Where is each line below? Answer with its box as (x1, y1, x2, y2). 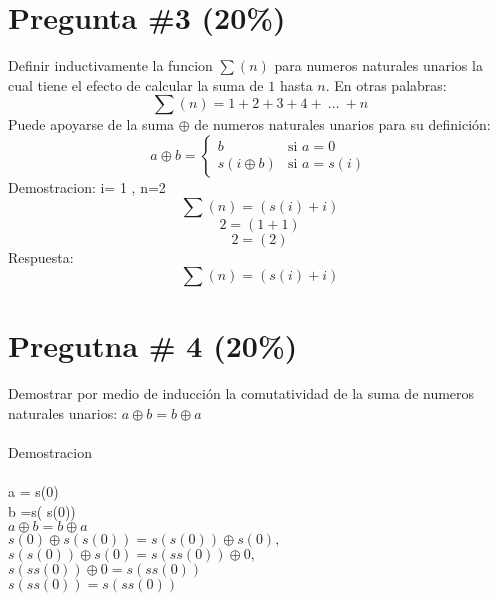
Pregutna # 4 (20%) (8, 325, 298, 366)
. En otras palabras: (325, 74, 447, 95)
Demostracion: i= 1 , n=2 (8, 176, 166, 197)
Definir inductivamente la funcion (8, 55, 213, 76)
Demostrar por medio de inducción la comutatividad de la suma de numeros (8, 383, 475, 404)
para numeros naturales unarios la (274, 55, 483, 76)
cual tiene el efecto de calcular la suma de (8, 74, 264, 95)
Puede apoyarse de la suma (8, 114, 175, 135)
